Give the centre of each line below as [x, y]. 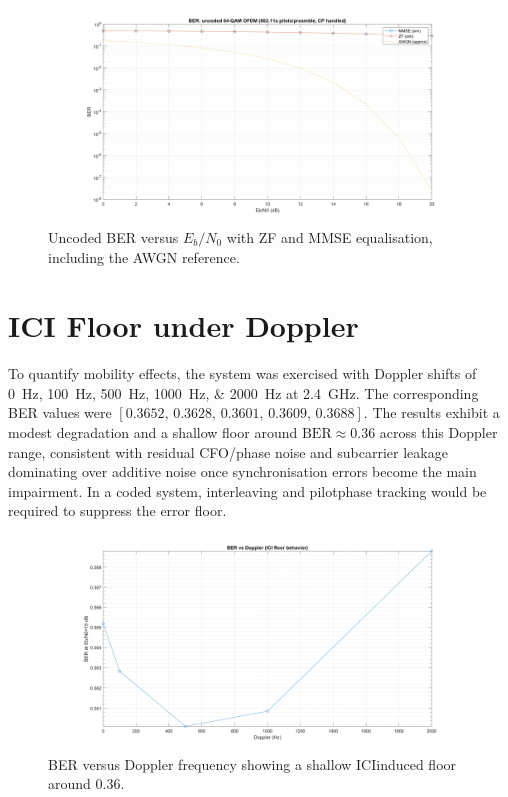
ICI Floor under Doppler [183, 325]
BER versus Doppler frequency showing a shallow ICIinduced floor [252, 763]
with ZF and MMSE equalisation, [329, 236]
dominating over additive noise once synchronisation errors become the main [242, 471]
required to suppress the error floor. [117, 510]
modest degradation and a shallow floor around [153, 432]
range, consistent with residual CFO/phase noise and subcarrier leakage [228, 451]
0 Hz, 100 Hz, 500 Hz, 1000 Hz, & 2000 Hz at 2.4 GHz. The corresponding [243, 392]
